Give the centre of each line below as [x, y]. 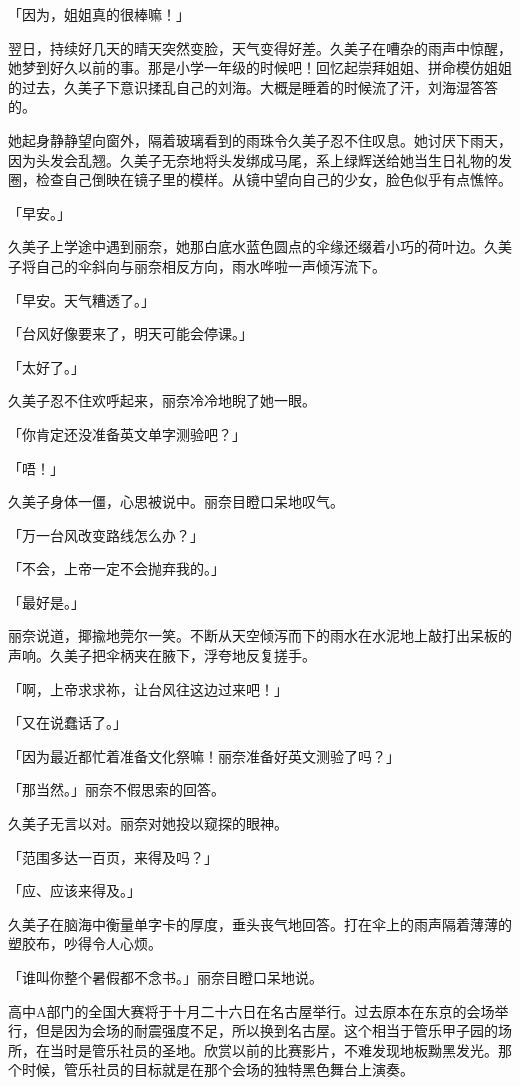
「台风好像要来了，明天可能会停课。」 [130, 333]
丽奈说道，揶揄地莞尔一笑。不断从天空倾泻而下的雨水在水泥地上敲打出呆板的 [260, 635]
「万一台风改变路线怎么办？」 [106, 534]
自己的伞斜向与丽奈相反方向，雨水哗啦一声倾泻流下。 [210, 265]
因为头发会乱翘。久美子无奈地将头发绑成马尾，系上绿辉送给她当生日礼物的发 [260, 159]
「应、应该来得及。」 [74, 890]
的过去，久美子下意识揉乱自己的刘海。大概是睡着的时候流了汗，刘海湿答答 [253, 86]
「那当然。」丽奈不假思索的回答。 [116, 789]
